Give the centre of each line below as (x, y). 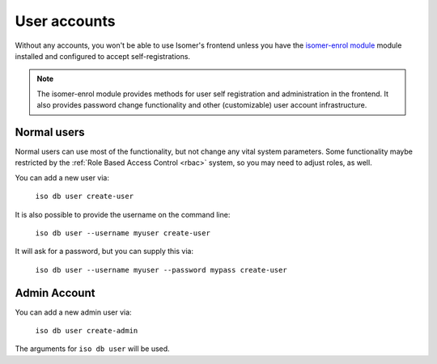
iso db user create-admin (87, 331)
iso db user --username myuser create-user (123, 233)
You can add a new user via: (62, 177)
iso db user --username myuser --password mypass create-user (161, 270)
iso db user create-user (84, 197)
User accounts (65, 21)
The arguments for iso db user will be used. (92, 349)
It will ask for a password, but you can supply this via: (104, 252)
